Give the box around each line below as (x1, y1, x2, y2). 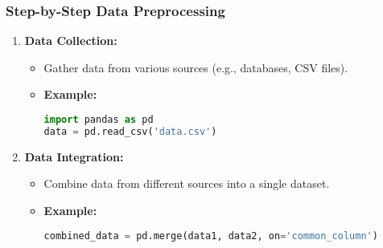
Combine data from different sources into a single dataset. (43, 175, 330, 192)
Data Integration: (24, 148, 124, 165)
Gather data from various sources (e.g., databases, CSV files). (43, 59, 348, 75)
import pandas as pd (43, 114, 154, 125)
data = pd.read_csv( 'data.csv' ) (43, 125, 217, 137)
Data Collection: (24, 32, 117, 49)
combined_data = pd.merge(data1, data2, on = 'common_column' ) (43, 230, 378, 242)
